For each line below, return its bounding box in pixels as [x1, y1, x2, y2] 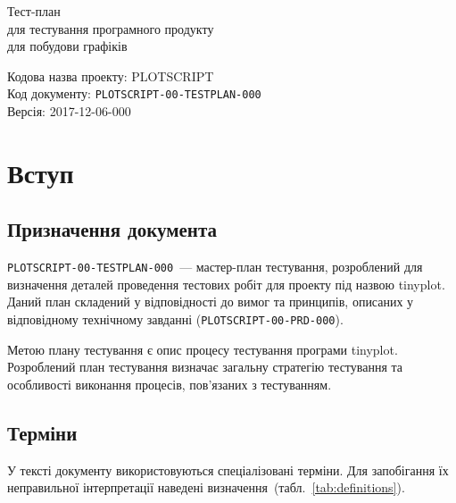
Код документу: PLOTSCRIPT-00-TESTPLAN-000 [7, 84, 261, 103]
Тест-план [7, 2, 61, 20]
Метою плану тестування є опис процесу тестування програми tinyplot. [7, 340, 398, 358]
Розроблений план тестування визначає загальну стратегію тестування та [7, 357, 403, 376]
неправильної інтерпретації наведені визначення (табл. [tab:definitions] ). [7, 478, 405, 497]
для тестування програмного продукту [7, 19, 214, 38]
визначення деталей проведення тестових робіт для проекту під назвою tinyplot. [7, 274, 445, 293]
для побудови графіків [7, 37, 128, 55]
